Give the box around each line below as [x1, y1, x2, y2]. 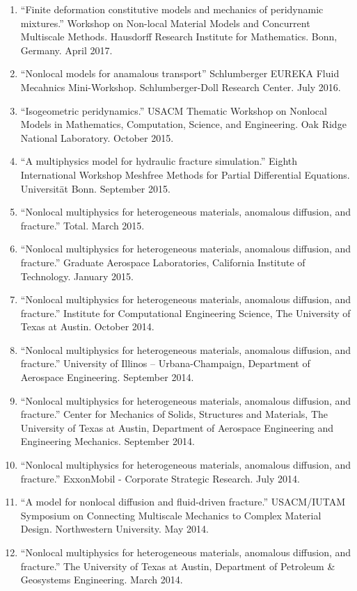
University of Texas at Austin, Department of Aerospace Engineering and [20, 420, 334, 435]
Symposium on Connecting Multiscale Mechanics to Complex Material [20, 508, 322, 522]
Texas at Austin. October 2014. [20, 319, 154, 334]
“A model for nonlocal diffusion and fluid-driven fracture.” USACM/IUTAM [20, 494, 345, 509]
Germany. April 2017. [20, 42, 113, 57]
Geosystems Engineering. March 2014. [20, 572, 183, 587]
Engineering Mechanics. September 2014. [20, 434, 195, 448]
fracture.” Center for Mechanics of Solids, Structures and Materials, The [20, 407, 328, 421]
